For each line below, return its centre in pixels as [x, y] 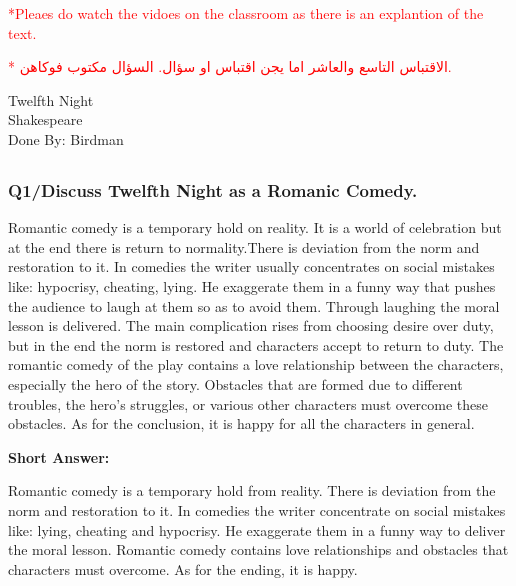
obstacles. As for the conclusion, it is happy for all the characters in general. [241, 423]
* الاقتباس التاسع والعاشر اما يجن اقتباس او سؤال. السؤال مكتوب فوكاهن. [230, 66]
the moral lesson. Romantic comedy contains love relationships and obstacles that [258, 549]
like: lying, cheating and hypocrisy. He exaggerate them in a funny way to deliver [257, 529]
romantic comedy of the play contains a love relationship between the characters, [256, 364]
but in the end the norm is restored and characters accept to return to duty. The [256, 344]
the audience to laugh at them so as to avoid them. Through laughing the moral [254, 305]
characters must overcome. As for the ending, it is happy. [183, 568]
